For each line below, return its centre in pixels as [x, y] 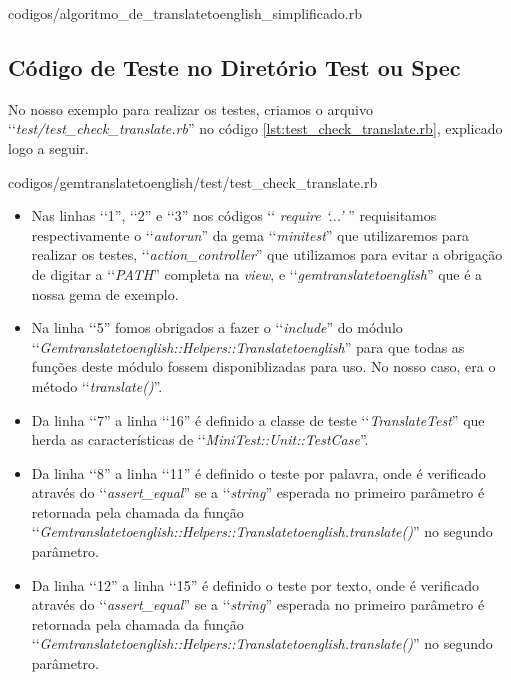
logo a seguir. [49, 147]
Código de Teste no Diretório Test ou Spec [234, 66]
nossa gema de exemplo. [105, 293]
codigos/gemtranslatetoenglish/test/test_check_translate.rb [193, 181]
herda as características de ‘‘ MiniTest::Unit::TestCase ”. [200, 439]
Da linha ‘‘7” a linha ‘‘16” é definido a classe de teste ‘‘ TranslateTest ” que [258, 419]
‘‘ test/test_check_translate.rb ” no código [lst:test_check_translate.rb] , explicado [255, 128]
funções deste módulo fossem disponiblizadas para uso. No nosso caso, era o [263, 366]
